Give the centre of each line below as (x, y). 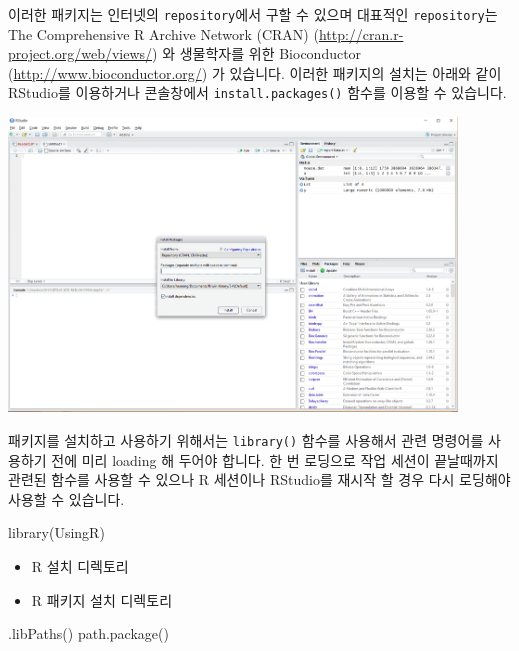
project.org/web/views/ (80, 53)
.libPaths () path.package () (88, 633)
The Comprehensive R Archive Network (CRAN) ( (163, 33)
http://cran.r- (361, 33)
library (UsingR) (56, 532)
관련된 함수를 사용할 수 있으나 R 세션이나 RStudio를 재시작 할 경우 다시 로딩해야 (259, 479)
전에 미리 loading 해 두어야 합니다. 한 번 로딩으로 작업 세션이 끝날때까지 (275, 459)
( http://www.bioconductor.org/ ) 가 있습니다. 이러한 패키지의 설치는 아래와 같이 (255, 72)
